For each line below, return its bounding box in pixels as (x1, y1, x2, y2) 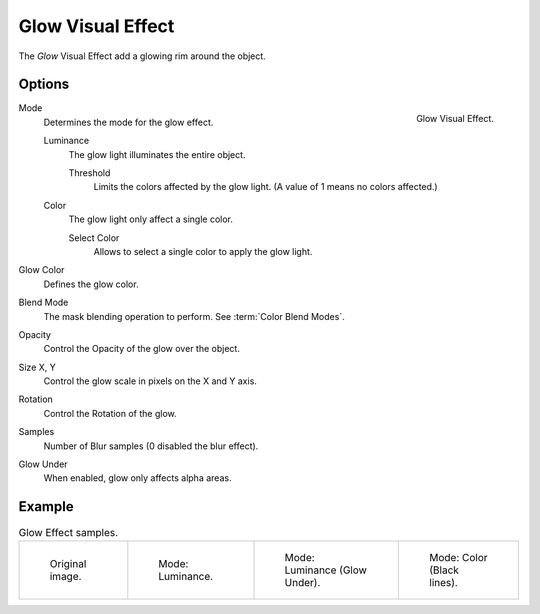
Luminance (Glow (284, 563, 367, 577)
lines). (429, 575, 459, 589)
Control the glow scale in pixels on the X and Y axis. (43, 375, 257, 387)
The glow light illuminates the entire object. (68, 148, 246, 160)
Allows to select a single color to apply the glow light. (93, 245, 313, 257)
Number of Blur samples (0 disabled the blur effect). (43, 440, 259, 452)
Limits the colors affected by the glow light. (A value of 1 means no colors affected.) (93, 181, 439, 193)
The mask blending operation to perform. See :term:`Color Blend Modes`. (43, 310, 345, 322)
